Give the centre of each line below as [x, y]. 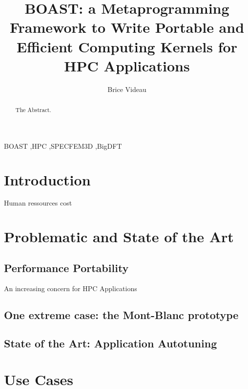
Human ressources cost [38, 203]
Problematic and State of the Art [119, 237]
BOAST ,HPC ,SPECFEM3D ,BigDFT [63, 146]
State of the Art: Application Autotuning [111, 343]
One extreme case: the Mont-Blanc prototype [121, 314]
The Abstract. [33, 110]
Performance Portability [66, 267]
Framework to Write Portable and [127, 27]
